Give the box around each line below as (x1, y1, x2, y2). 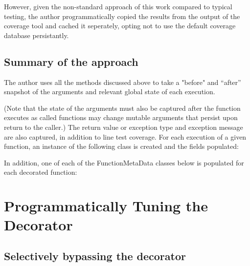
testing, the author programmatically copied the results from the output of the (4, 11, 240, 21)
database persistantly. (4, 30, 69, 40)
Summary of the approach (4, 54, 138, 69)
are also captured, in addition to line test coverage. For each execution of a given (4, 131, 247, 142)
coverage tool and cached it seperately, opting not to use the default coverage (4, 20, 236, 31)
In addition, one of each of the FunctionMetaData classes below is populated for (4, 157, 244, 167)
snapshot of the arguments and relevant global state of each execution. (4, 86, 215, 97)
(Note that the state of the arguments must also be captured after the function (4, 102, 241, 113)
